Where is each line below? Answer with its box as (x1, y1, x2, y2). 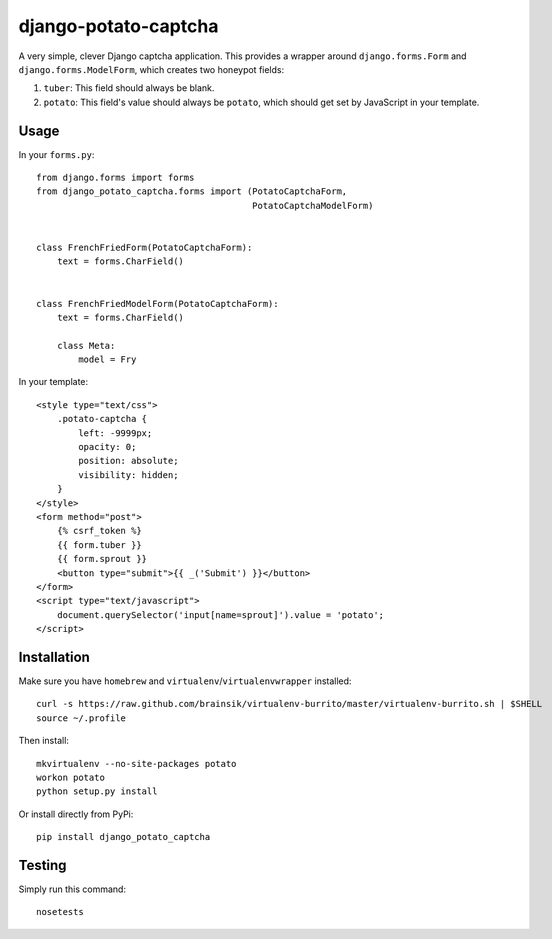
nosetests (36, 906, 84, 918)
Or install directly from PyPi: (18, 808, 134, 820)
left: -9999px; (78, 427, 153, 439)
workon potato (36, 771, 105, 783)
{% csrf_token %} (56, 525, 142, 537)
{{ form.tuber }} (56, 539, 142, 550)
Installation (18, 648, 90, 665)
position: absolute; (78, 455, 179, 467)
